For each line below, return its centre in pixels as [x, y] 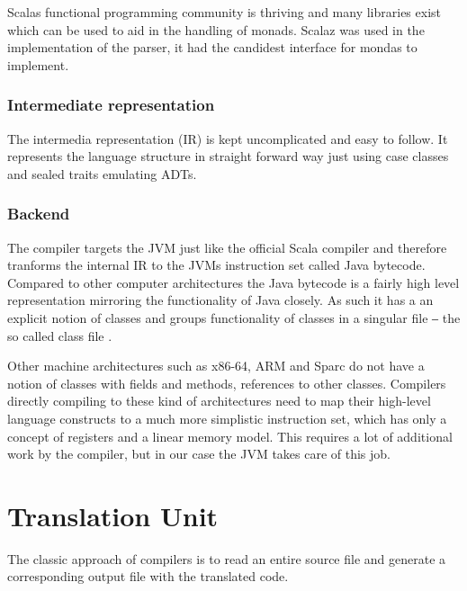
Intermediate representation [111, 105]
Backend [39, 214]
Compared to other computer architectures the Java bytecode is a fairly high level [233, 282]
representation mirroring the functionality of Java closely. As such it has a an [220, 300]
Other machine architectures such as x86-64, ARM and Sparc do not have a [216, 366]
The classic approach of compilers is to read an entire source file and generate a [227, 558]
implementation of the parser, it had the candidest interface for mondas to [212, 47]
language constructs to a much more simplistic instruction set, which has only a [227, 418]
